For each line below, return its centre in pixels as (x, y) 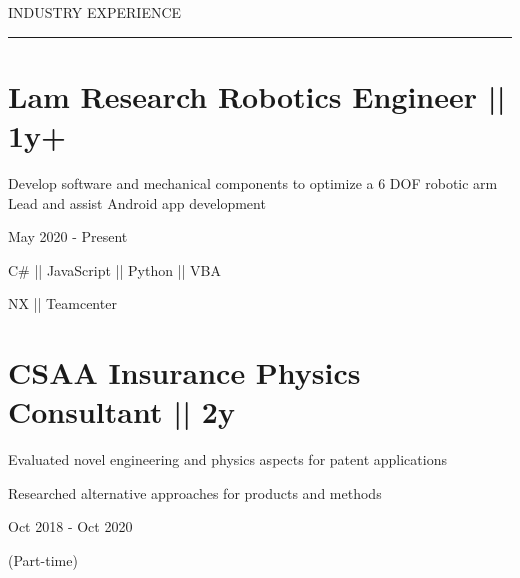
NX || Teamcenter (62, 303)
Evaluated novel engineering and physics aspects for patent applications (227, 459)
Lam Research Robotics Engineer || (257, 95)
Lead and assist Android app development (137, 202)
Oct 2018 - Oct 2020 (70, 526)
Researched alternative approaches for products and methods (195, 492)
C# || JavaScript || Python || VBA (114, 269)
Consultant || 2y (121, 411)
